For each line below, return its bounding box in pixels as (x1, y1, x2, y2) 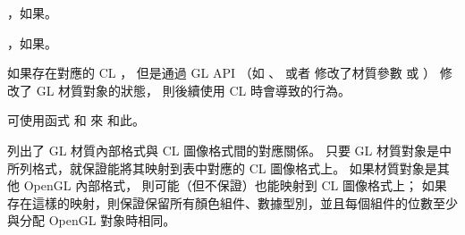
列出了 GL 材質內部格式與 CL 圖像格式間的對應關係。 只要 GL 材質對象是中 (7, 140, 452, 159)
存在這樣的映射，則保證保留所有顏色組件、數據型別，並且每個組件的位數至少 (7, 193, 458, 212)
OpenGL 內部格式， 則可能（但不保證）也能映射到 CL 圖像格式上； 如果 (23, 176, 447, 195)
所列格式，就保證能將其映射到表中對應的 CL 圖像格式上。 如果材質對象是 (7, 158, 437, 177)
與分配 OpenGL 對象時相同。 (7, 211, 176, 230)
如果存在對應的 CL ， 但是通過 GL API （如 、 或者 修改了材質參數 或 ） (7, 63, 435, 82)
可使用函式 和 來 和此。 (7, 111, 145, 130)
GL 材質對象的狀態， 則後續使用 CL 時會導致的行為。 (36, 80, 351, 99)
